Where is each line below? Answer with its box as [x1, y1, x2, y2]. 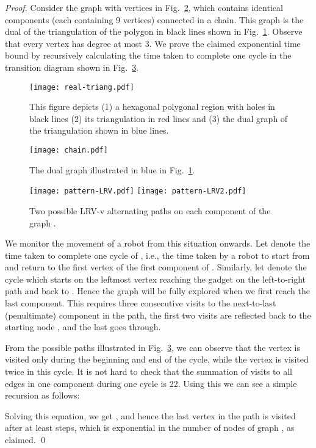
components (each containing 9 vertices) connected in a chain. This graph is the [5, 13, 304, 26]
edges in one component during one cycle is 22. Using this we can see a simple [5, 377, 297, 389]
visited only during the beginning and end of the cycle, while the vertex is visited [5, 353, 309, 366]
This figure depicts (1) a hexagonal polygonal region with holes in [29, 100, 275, 113]
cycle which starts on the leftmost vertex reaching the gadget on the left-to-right [5, 272, 306, 285]
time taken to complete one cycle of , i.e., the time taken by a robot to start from [5, 248, 310, 261]
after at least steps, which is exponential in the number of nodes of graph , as [5, 421, 295, 434]
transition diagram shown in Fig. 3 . [5, 60, 139, 73]
